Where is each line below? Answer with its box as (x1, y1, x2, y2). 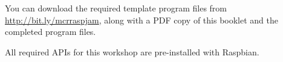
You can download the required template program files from (5, 2, 227, 14)
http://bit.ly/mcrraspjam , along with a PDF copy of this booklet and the (5, 13, 278, 26)
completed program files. (5, 25, 96, 38)
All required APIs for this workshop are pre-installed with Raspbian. (5, 45, 259, 58)
